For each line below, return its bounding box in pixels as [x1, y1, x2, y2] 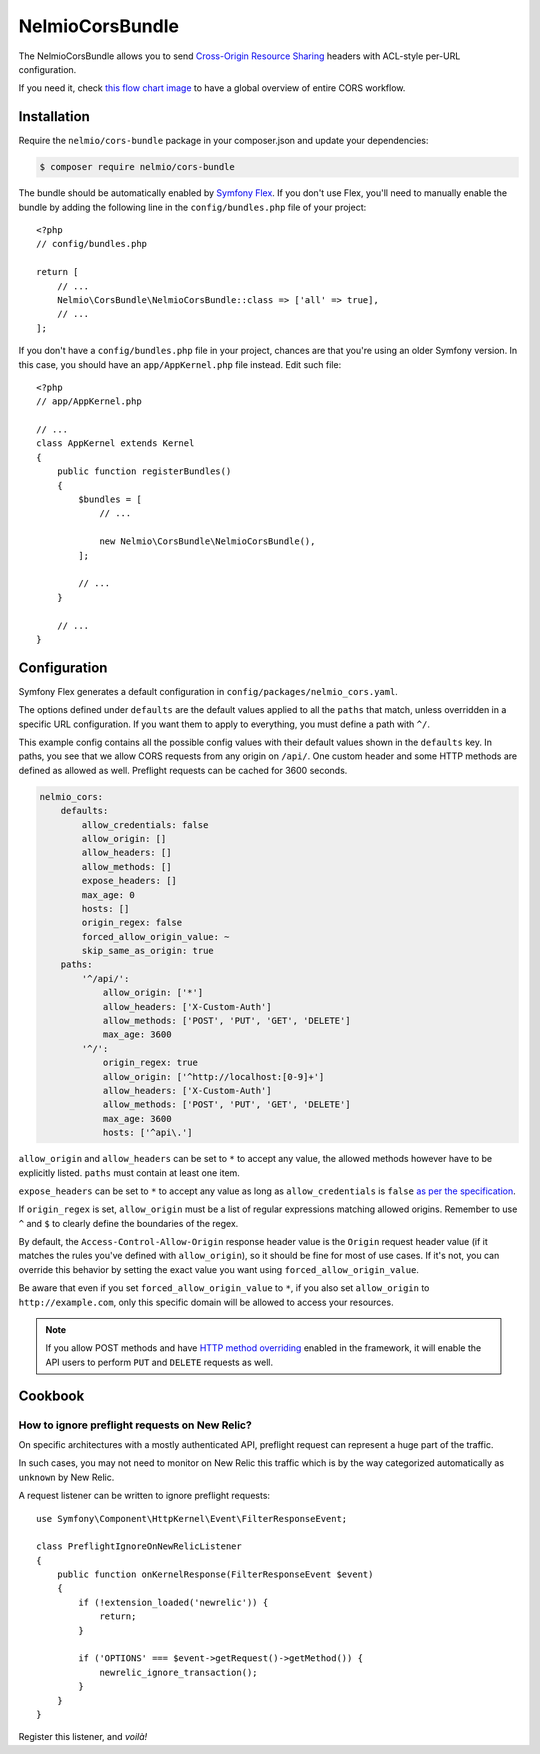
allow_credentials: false [81, 819, 209, 830]
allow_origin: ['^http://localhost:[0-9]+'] [102, 1071, 325, 1082]
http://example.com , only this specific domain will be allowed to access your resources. [18, 1296, 394, 1308]
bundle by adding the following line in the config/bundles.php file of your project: [18, 201, 367, 213]
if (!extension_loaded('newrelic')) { [78, 1596, 269, 1608]
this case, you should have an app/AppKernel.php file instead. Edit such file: [18, 358, 342, 370]
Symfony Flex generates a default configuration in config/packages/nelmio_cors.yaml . [18, 685, 399, 697]
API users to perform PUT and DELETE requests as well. [45, 1356, 274, 1368]
